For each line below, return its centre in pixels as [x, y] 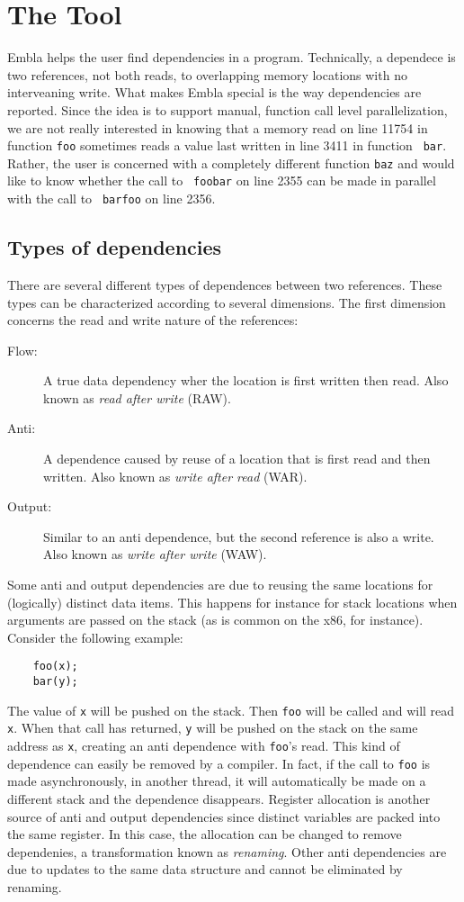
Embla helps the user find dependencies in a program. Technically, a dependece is [232, 57]
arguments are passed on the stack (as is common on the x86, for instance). [215, 620]
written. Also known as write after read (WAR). [175, 476]
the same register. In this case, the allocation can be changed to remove [205, 834]
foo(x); [55, 667]
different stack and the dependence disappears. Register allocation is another [219, 798]
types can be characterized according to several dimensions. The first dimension [227, 302]
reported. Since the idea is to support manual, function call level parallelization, [228, 109]
